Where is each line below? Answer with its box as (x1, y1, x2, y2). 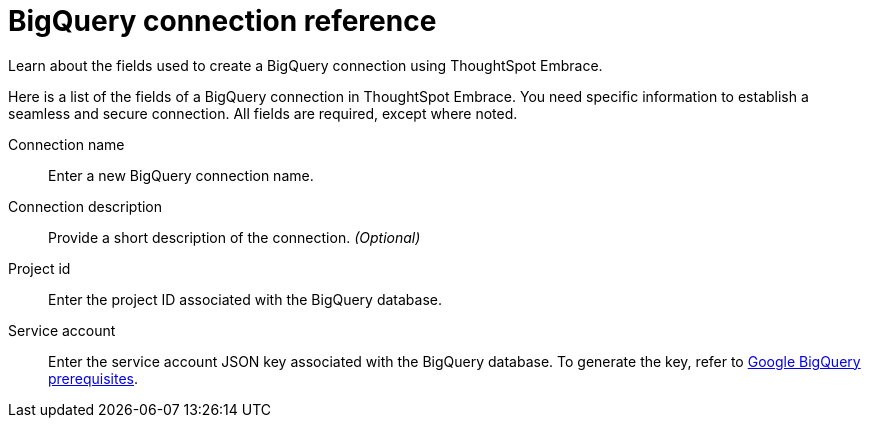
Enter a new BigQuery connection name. (48, 166, 314, 184)
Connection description (8, 197, 163, 215)
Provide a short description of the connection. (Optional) (48, 228, 421, 246)
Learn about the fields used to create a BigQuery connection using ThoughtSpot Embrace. (8, 56, 603, 74)
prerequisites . (48, 369, 139, 387)
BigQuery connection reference (8, 4, 437, 38)
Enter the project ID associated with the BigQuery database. (48, 290, 443, 308)
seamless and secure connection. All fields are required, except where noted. (8, 104, 518, 122)
